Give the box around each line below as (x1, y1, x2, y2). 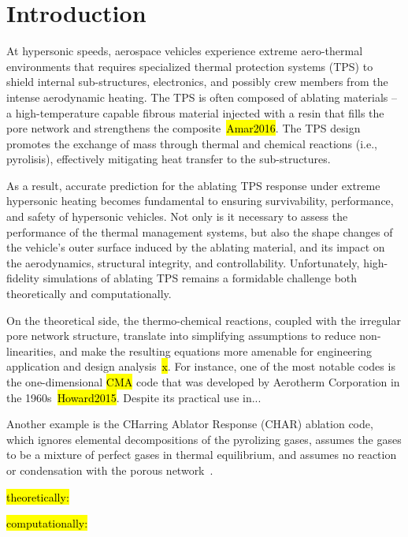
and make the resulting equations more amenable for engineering (59, 342, 372, 359)
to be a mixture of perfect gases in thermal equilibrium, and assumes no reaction (6, 446, 397, 463)
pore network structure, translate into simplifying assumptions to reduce (6, 327, 356, 344)
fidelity (6, 270, 40, 286)
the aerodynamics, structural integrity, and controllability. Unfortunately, (6, 254, 360, 270)
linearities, (6, 342, 57, 359)
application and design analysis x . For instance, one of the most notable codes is (6, 358, 395, 375)
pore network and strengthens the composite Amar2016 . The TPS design (6, 120, 361, 136)
